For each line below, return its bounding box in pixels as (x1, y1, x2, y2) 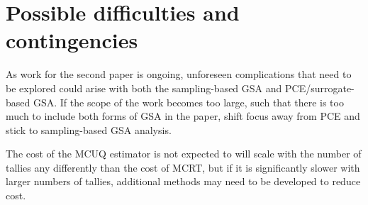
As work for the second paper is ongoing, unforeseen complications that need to (6, 67, 352, 82)
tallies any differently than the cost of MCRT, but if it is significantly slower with (6, 160, 360, 174)
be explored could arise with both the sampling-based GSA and (6, 80, 282, 95)
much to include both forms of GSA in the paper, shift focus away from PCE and (6, 109, 360, 123)
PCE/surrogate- (284, 80, 355, 95)
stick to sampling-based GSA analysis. (6, 122, 172, 137)
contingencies (6, 26, 138, 55)
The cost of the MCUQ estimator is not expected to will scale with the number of (6, 146, 362, 161)
